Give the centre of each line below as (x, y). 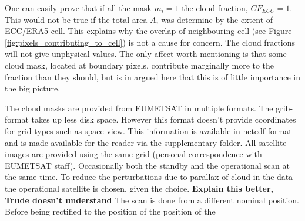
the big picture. (33, 88)
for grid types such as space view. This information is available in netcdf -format (148, 130)
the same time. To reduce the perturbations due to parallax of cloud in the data (149, 177)
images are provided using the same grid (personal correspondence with (133, 154)
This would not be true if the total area (76, 19)
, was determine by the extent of (214, 19)
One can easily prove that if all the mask (78, 8)
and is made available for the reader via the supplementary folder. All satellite (146, 142)
